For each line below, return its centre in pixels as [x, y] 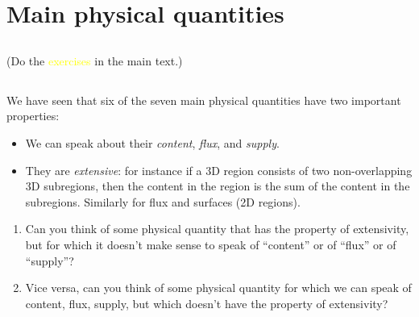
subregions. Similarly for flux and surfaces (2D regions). [163, 201]
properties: [33, 116]
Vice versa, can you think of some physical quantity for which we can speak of [218, 288]
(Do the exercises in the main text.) [95, 60]
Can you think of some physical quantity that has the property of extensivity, [217, 229]
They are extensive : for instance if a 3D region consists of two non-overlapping [219, 170]
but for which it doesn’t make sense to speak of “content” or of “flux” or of [211, 244]
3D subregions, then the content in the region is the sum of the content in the [218, 186]
